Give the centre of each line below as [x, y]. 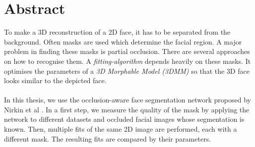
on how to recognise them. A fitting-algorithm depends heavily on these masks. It [127, 61]
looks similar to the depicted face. [55, 80]
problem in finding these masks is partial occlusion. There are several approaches [127, 51]
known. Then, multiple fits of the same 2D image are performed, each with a [121, 129]
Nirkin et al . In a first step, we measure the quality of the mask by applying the [127, 109]
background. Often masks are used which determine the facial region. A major [123, 41]
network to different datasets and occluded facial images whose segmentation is [124, 119]
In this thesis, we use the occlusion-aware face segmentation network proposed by [127, 100]
